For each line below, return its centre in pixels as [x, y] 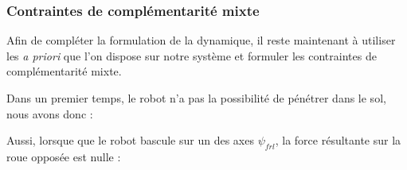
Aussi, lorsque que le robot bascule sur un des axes [130, 140]
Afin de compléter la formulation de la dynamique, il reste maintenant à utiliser [201, 40]
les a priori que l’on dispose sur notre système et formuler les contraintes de [192, 55]
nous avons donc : [50, 113]
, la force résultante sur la [338, 140]
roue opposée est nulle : [64, 156]
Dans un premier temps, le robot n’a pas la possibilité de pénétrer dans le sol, [196, 98]
